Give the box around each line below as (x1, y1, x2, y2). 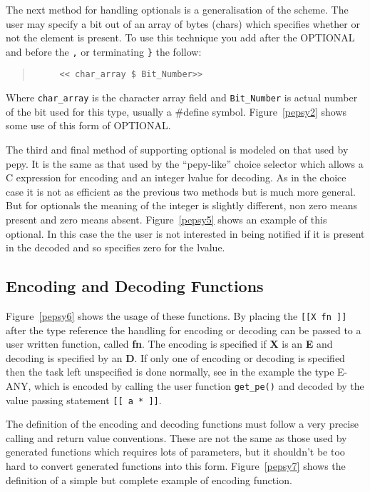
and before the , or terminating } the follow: (6, 44, 202, 59)
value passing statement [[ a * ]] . (6, 392, 162, 407)
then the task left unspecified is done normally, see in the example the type (6, 364, 334, 379)
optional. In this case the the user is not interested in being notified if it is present (6, 226, 365, 241)
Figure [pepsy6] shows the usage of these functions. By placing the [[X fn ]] (6, 308, 347, 323)
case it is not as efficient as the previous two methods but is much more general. (6, 184, 356, 199)
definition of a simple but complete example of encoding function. (6, 472, 292, 487)
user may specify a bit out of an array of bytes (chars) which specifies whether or (6, 16, 360, 31)
